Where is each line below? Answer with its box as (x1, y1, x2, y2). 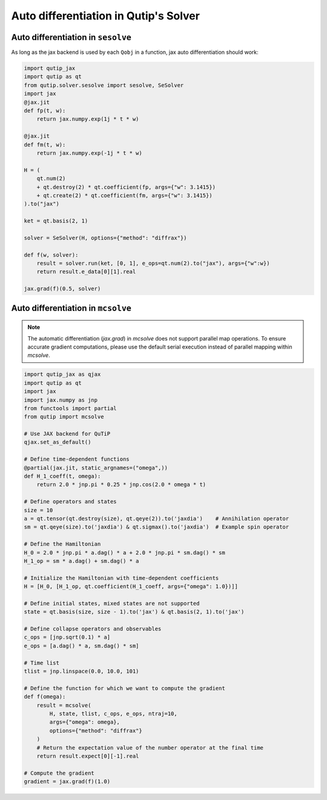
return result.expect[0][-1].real (36, 752, 139, 759)
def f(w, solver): (24, 252, 79, 258)
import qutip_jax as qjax (24, 371, 101, 378)
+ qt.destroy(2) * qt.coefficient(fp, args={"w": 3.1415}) (36, 184, 216, 190)
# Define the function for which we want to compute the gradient (24, 685, 225, 692)
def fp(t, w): (24, 107, 66, 114)
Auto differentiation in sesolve (11, 32, 131, 42)
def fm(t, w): (24, 141, 66, 148)
